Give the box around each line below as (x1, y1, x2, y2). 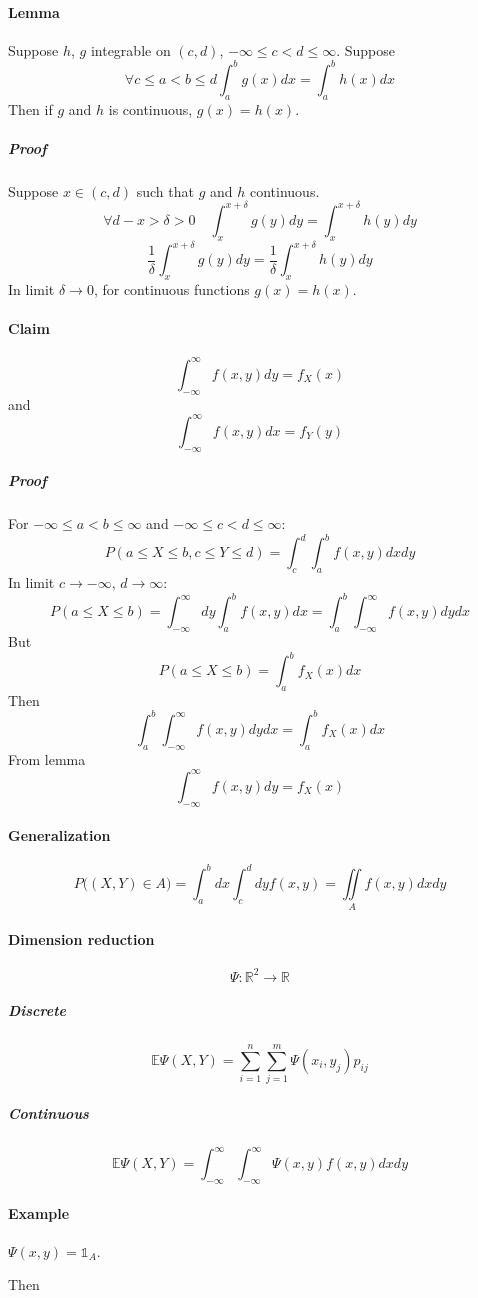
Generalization (8, 825, 111, 846)
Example (8, 1202, 70, 1223)
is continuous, (108, 98, 193, 119)
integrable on (90, 39, 171, 60)
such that (136, 180, 194, 201)
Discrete (8, 1000, 67, 1021)
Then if (8, 98, 53, 119)
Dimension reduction (8, 928, 155, 949)
